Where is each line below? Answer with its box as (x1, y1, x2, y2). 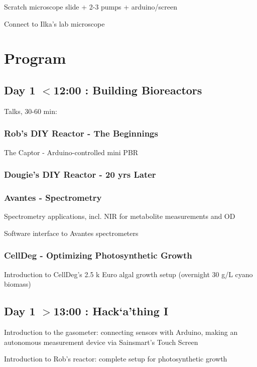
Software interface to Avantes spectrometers (4, 227, 139, 238)
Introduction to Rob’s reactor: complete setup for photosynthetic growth (4, 353, 227, 364)
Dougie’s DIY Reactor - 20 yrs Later (4, 168, 156, 181)
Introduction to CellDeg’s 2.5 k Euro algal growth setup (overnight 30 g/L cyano (4, 269, 253, 279)
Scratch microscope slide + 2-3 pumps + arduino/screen (4, 2, 178, 12)
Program (4, 48, 66, 68)
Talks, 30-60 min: (4, 105, 57, 116)
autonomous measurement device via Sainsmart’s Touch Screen (4, 336, 198, 347)
